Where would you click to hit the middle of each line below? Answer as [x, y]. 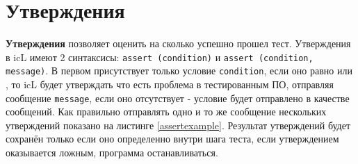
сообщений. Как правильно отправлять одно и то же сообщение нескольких [166, 112]
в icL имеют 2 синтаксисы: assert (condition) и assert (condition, [160, 57]
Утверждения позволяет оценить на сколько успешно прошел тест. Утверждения [178, 43]
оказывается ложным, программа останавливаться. [112, 153]
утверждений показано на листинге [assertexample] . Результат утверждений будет [178, 125]
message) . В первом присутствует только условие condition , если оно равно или [179, 71]
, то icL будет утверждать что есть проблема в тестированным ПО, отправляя [170, 84]
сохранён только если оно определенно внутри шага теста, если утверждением [172, 139]
